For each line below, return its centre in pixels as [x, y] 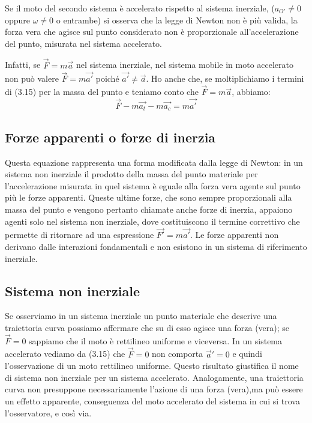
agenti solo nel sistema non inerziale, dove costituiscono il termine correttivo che [152, 221]
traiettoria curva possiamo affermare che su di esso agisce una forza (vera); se [147, 328]
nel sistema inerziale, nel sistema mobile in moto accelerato [185, 65]
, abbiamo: [251, 92]
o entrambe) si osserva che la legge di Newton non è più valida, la [177, 20]
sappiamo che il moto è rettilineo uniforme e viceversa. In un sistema [156, 340]
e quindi [247, 354]
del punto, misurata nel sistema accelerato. [84, 43]
